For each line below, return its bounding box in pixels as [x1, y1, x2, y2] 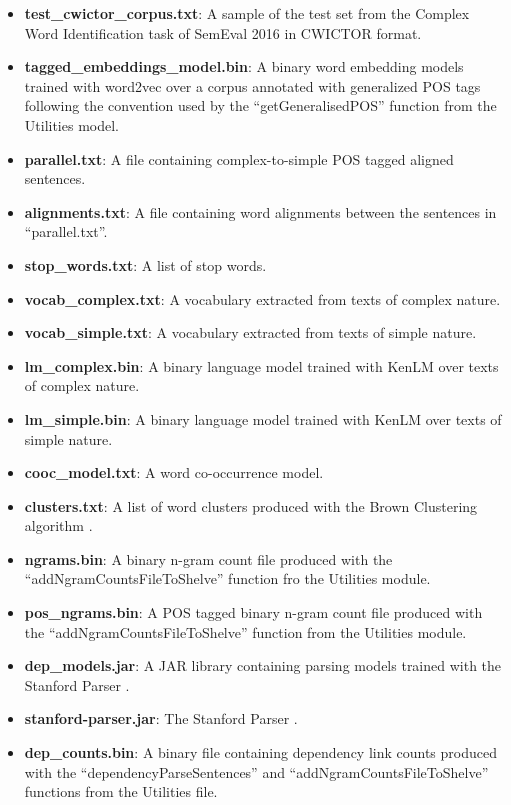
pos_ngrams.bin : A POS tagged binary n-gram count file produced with [24, 602, 483, 623]
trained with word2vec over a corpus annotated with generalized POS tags [24, 75, 481, 96]
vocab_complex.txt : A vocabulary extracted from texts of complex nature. [24, 288, 501, 309]
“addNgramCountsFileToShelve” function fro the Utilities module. [24, 568, 431, 589]
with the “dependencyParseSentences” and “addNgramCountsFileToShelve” [24, 761, 489, 782]
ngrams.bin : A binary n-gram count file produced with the [24, 548, 393, 569]
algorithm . [24, 515, 93, 536]
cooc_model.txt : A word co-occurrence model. [24, 462, 324, 483]
